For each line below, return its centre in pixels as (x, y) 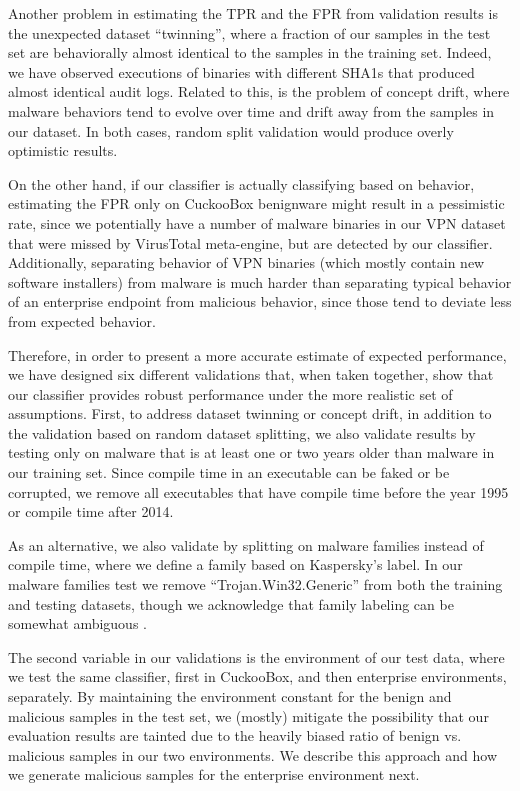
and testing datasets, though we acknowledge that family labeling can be (231, 603)
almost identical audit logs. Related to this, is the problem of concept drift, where (259, 91)
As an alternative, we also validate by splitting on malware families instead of (246, 544)
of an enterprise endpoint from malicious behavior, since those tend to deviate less (260, 301)
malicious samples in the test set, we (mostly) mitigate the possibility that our (248, 715)
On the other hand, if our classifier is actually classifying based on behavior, (241, 183)
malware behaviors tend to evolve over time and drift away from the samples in (251, 110)
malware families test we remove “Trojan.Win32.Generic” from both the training (255, 584)
